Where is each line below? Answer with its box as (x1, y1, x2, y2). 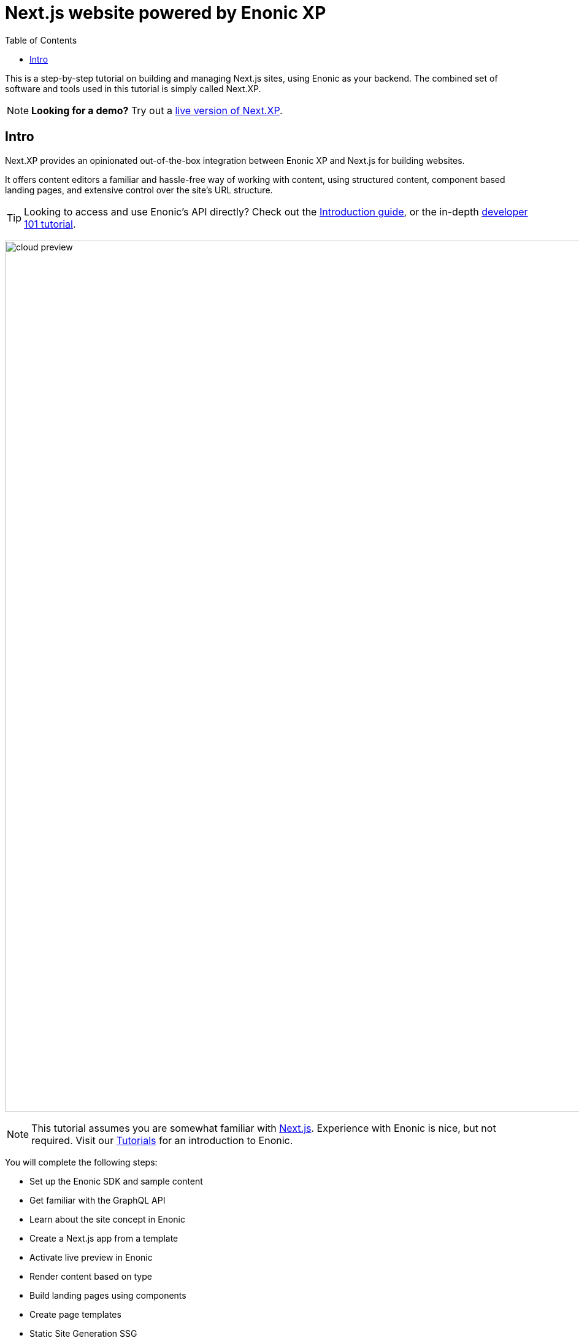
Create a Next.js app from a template (29, 1232, 178, 1243)
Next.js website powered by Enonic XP (5, 2, 326, 23)
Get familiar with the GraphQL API (29, 1194, 166, 1205)
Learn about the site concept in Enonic (29, 1213, 185, 1224)
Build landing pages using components (29, 1290, 186, 1301)
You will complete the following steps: (5, 1156, 158, 1167)
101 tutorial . (24, 217, 76, 230)
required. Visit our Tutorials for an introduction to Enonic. (31, 1134, 293, 1147)
